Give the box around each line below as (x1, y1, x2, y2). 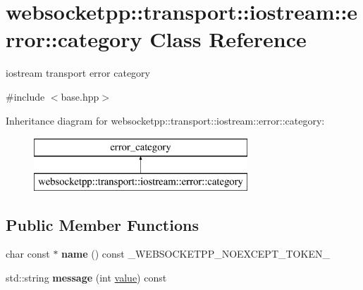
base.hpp (61, 89, 99, 103)
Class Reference (149, 25, 307, 53)
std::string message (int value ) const (6, 270, 167, 285)
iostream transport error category (6, 65, 150, 80)
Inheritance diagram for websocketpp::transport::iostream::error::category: (6, 113, 325, 127)
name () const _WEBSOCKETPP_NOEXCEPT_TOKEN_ (61, 246, 330, 261)
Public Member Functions (6, 213, 199, 235)
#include (6, 89, 45, 103)
